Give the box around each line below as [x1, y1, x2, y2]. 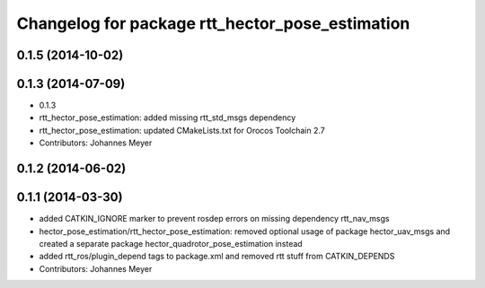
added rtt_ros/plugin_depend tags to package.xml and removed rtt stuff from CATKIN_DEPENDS [39, 251, 395, 262]
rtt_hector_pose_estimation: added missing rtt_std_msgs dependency [39, 112, 296, 123]
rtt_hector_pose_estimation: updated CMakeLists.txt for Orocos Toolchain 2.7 [39, 125, 325, 135]
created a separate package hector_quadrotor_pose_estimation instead [39, 238, 303, 249]
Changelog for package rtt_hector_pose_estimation [16, 13, 410, 33]
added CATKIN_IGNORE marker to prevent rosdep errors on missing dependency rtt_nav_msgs [39, 214, 390, 224]
